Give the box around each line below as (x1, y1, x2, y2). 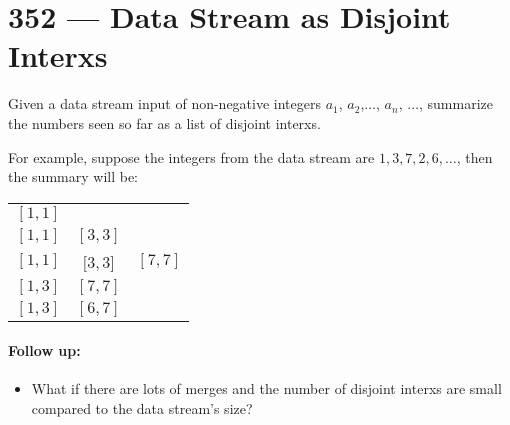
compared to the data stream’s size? (31, 398, 253, 419)
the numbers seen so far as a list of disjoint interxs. (8, 112, 321, 133)
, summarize (418, 93, 493, 114)
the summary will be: (8, 166, 139, 187)
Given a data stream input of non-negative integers (8, 93, 321, 114)
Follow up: (8, 340, 81, 361)
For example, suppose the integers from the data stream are (8, 146, 375, 167)
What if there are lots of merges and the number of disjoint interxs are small (31, 378, 502, 399)
